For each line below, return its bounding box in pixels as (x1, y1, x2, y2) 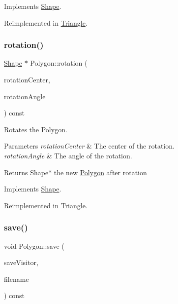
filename (4, 273, 29, 284)
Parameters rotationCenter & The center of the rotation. (4, 141, 175, 151)
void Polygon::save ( (4, 240, 64, 251)
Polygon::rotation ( (30, 58, 88, 68)
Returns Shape (4, 167, 49, 177)
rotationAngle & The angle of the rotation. (4, 150, 132, 160)
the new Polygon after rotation (54, 167, 147, 177)
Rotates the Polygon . (4, 124, 67, 134)
